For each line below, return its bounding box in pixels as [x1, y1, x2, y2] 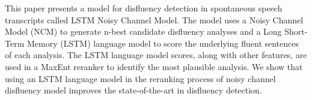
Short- [284, 25, 308, 38]
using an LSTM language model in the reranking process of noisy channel [5, 72, 276, 84]
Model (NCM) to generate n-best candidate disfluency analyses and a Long [5, 25, 282, 38]
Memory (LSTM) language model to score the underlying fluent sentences [26, 37, 299, 49]
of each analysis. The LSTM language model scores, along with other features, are [5, 49, 307, 61]
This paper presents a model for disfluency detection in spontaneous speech [5, 2, 283, 14]
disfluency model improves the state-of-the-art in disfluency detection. [5, 84, 262, 96]
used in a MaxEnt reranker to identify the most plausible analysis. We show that [5, 60, 303, 72]
